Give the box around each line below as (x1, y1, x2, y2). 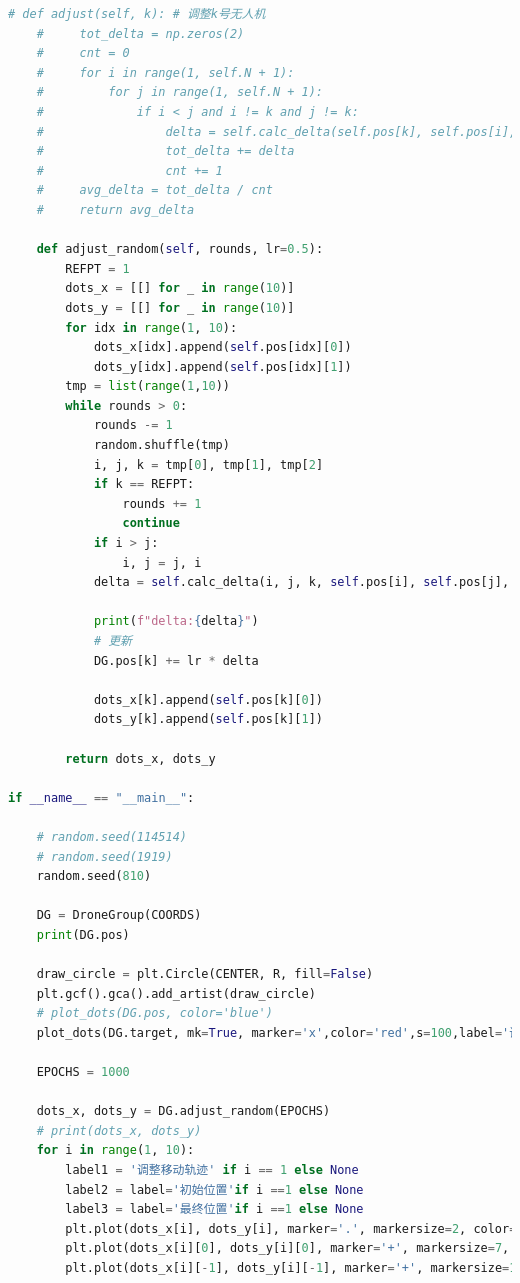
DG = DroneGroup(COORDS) (36, 908, 202, 923)
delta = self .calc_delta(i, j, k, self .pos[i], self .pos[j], (93, 575, 510, 590)
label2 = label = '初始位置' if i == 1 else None (65, 1182, 364, 1197)
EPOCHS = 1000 (36, 1065, 130, 1080)
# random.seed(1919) (36, 849, 173, 864)
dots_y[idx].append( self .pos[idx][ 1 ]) (93, 359, 352, 374)
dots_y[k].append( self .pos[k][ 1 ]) (93, 712, 324, 727)
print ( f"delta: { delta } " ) (93, 614, 259, 629)
